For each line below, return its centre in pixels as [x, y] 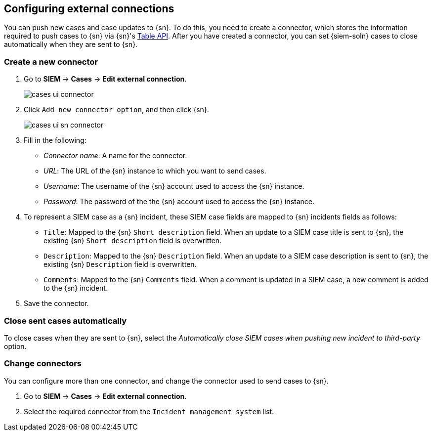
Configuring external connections [89, 9]
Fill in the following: [55, 140]
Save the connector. [56, 304]
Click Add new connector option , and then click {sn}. [116, 110]
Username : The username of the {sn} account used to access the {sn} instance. [174, 186]
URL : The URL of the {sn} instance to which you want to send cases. [155, 171]
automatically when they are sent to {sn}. [71, 44]
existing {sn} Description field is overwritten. [120, 264]
